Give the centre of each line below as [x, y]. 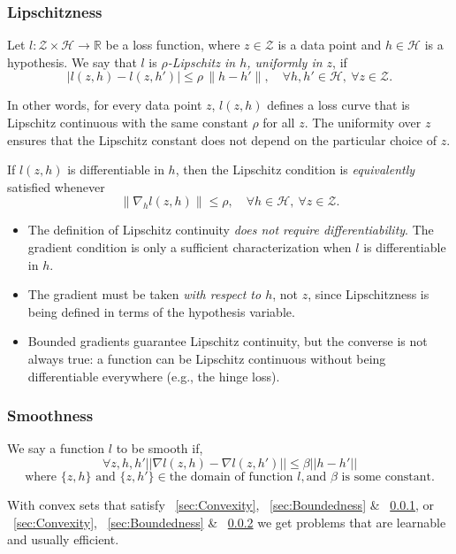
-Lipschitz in [201, 62]
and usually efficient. [63, 539]
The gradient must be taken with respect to [144, 294]
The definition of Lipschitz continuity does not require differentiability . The [231, 230]
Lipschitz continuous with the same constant [128, 122]
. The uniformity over [363, 122]
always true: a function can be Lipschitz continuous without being [207, 358]
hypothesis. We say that [72, 62]
